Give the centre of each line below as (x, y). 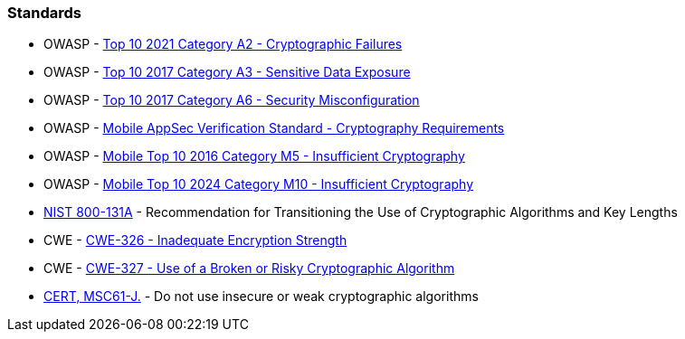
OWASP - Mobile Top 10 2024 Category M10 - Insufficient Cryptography (259, 184)
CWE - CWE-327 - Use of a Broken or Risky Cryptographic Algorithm (249, 268)
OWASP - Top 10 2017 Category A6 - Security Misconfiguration (232, 100)
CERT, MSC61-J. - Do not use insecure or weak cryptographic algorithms (261, 297)
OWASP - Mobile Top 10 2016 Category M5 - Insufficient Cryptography (254, 156)
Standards (45, 13)
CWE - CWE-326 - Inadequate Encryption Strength (195, 240)
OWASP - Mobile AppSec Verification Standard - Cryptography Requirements (274, 128)
